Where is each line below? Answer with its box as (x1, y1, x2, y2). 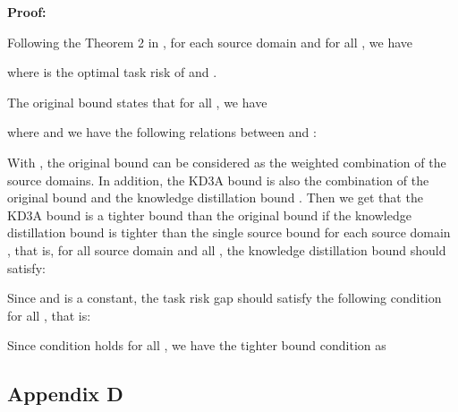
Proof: (7, 3, 47, 21)
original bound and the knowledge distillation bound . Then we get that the (7, 188, 423, 207)
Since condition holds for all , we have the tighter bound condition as (7, 336, 386, 355)
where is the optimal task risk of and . (7, 63, 217, 82)
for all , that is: (7, 305, 91, 324)
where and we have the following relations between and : (7, 123, 317, 142)
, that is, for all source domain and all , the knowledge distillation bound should (7, 240, 446, 259)
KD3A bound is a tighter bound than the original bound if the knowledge (7, 205, 411, 224)
